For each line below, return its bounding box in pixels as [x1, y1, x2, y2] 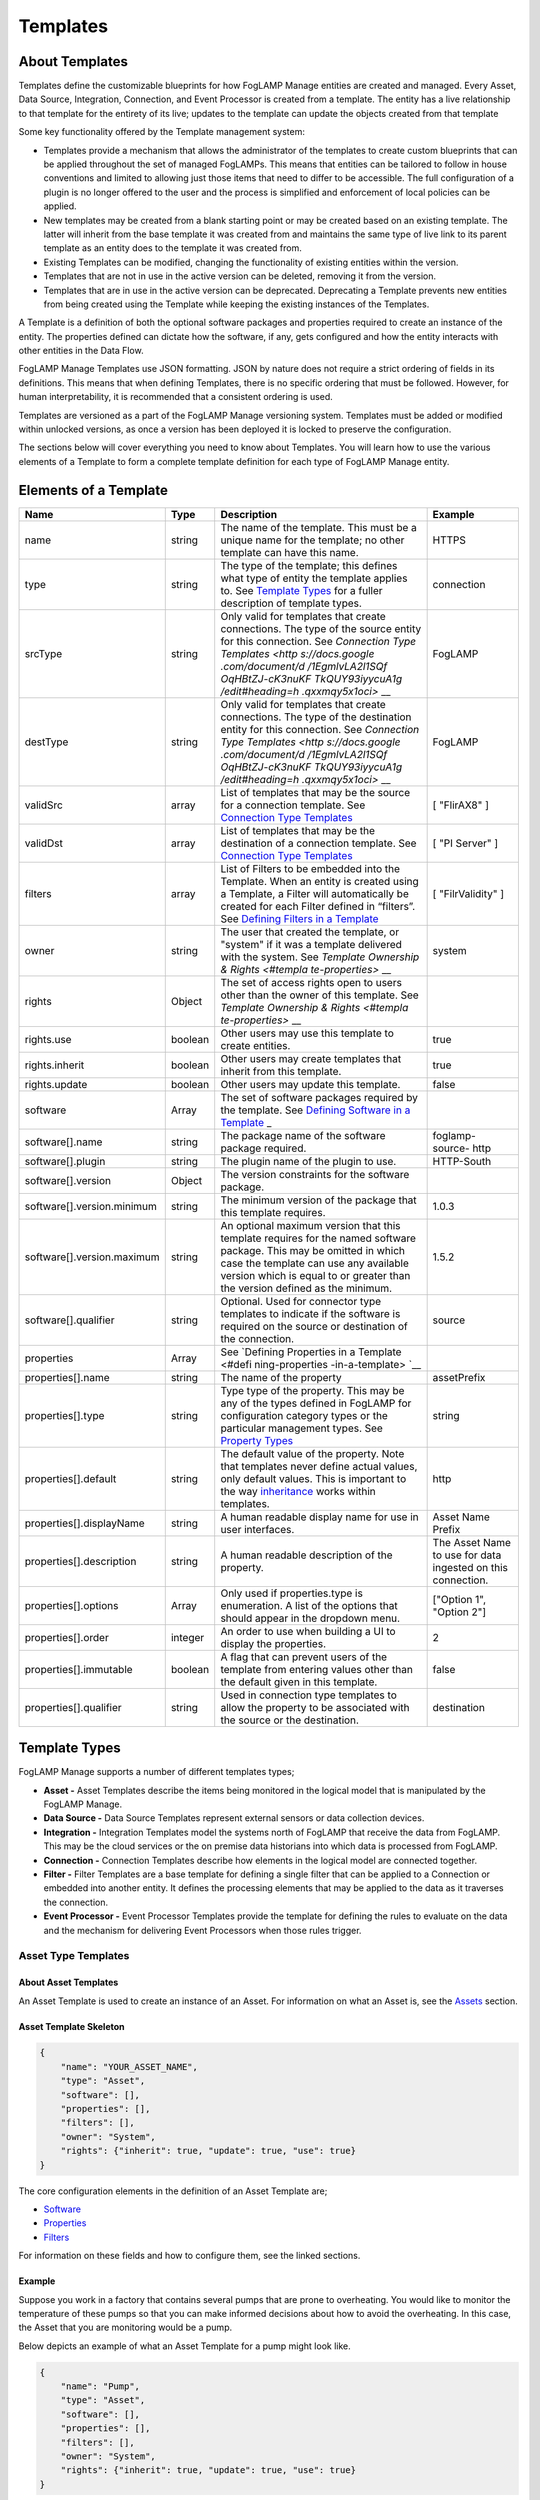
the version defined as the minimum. [220, 1281, 393, 1295]
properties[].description [24, 1554, 137, 1568]
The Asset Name [432, 1535, 512, 1549]
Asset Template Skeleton [18, 2020, 125, 2032]
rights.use [24, 1032, 72, 1046]
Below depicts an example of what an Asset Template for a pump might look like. [18, 2340, 351, 2352]
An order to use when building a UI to [220, 1624, 396, 1638]
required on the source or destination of [220, 1319, 409, 1333]
